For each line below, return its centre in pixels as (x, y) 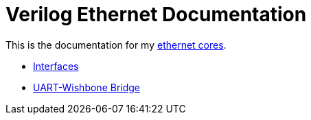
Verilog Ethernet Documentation (156, 14)
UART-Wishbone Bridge (87, 87)
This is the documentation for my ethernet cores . (116, 45)
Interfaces (56, 66)
